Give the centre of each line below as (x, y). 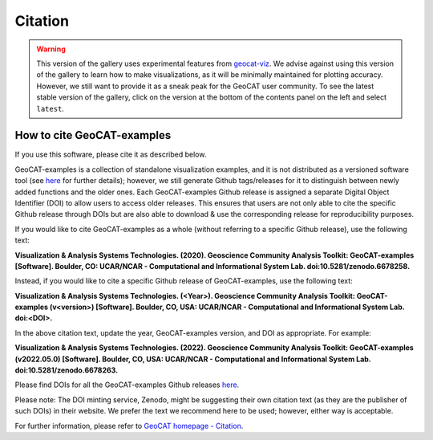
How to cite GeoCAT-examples (93, 135)
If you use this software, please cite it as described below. (111, 155)
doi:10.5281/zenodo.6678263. (67, 370)
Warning (51, 49)
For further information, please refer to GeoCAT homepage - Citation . (129, 426)
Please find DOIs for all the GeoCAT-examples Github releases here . (127, 385)
